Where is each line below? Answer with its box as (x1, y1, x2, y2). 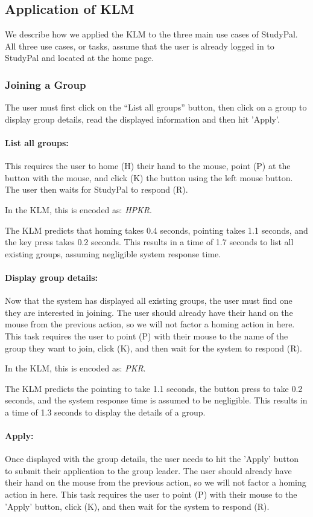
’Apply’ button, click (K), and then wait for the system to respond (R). (5, 499, 270, 512)
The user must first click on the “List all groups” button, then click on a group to (5, 101, 307, 114)
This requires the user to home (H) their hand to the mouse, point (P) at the (5, 159, 291, 172)
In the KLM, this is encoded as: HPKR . (5, 203, 152, 216)
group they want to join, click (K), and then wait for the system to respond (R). (5, 341, 302, 354)
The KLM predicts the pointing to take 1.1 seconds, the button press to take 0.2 (5, 382, 303, 394)
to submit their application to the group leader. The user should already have (5, 464, 292, 477)
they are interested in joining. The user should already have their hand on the (5, 306, 293, 318)
